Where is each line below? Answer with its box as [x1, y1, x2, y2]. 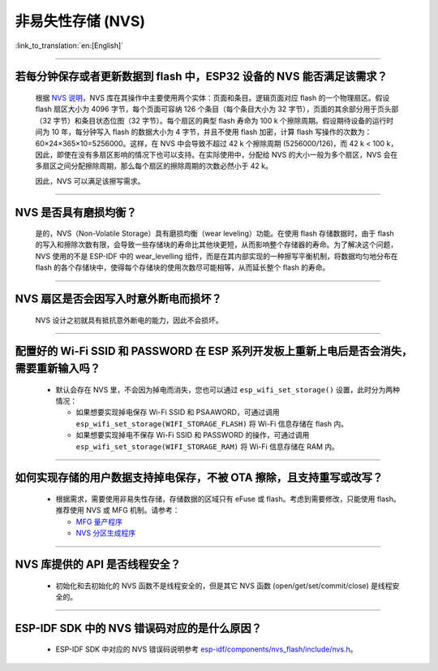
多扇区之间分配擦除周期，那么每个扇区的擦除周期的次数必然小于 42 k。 [35, 161, 273, 171]
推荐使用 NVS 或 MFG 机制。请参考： [55, 505, 180, 515]
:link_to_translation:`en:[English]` [15, 41, 124, 50]
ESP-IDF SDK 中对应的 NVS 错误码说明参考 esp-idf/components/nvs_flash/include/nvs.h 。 [55, 644, 358, 654]
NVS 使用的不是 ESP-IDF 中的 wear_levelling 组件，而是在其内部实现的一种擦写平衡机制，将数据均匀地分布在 [35, 251, 398, 261]
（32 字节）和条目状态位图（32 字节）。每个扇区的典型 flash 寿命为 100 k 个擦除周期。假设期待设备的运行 [35, 115, 387, 125]
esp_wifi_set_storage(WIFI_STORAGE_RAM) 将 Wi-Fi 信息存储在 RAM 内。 [75, 441, 340, 451]
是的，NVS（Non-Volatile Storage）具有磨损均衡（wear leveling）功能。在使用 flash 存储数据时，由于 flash [35, 228, 395, 239]
